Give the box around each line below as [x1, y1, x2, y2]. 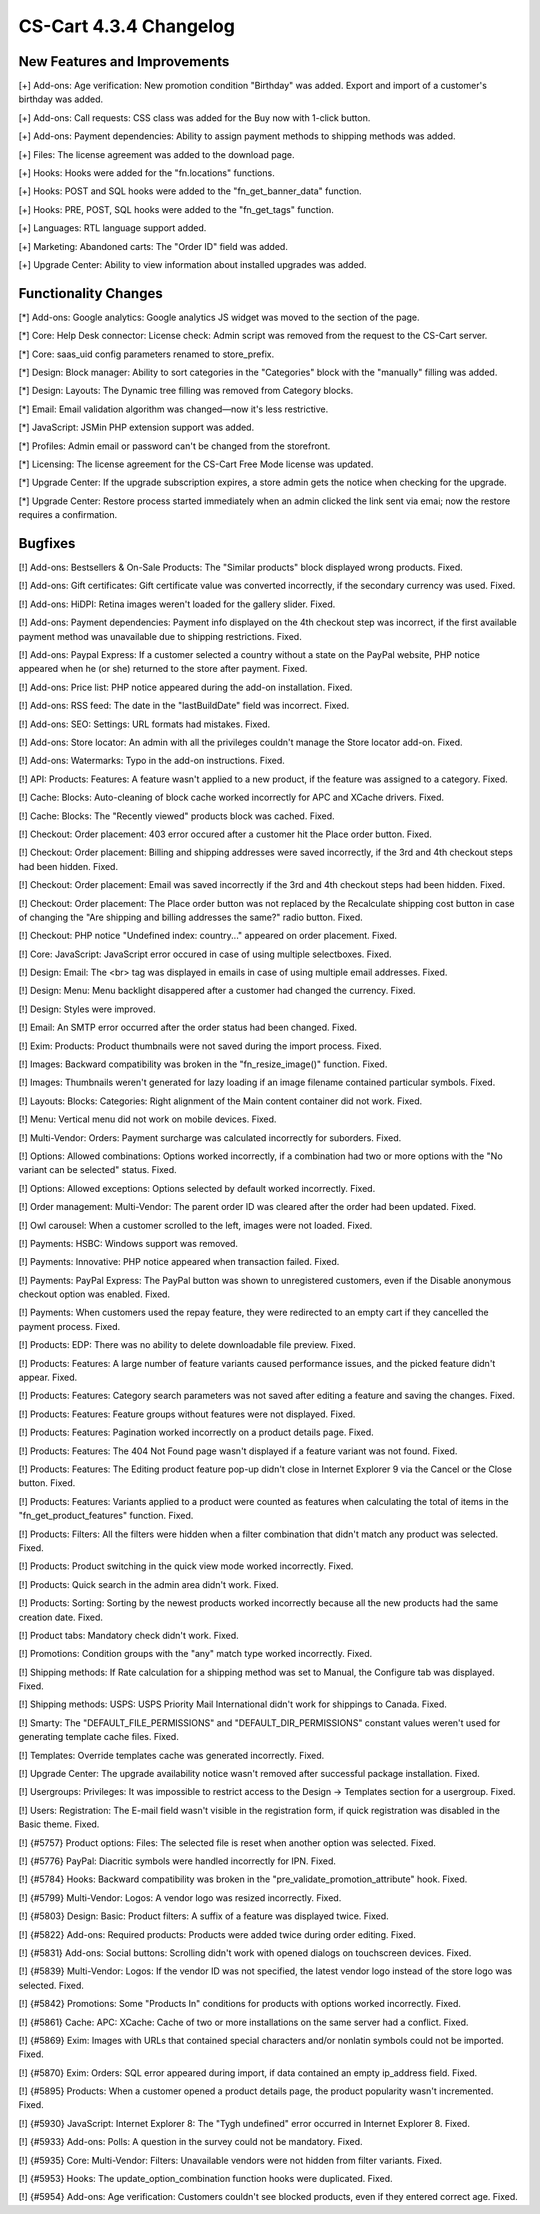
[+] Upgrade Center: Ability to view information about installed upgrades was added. [18, 258, 367, 270]
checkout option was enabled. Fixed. [18, 1288, 170, 1300]
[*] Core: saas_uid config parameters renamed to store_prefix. [18, 348, 275, 360]
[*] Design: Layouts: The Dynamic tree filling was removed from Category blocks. [18, 385, 354, 397]
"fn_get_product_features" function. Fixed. [18, 1510, 194, 1522]
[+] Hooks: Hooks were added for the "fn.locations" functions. [18, 167, 275, 179]
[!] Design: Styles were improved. [18, 1003, 156, 1015]
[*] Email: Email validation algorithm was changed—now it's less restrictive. [18, 403, 329, 415]
